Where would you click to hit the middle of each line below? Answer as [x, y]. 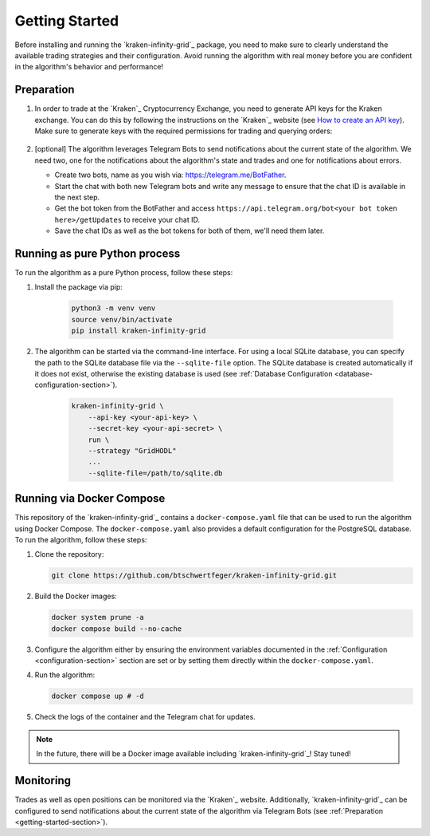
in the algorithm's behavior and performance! [89, 67]
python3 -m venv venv [113, 308]
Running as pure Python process [98, 253]
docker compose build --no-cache [117, 629]
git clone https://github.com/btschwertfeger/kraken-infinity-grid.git [194, 576]
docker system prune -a [98, 617]
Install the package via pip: [79, 287]
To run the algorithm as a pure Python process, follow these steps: [124, 273]
